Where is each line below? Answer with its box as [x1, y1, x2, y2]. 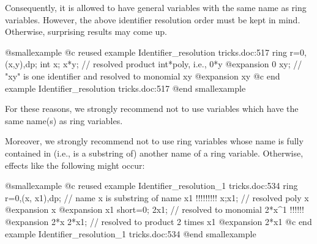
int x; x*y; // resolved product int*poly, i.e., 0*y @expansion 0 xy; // [40, 57, 302, 70]
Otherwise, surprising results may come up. [5, 25, 167, 38]
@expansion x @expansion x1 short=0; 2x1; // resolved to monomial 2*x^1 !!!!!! [5, 203, 304, 216]
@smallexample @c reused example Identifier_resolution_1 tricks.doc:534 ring [5, 179, 298, 192]
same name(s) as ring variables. [5, 114, 123, 127]
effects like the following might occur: [5, 158, 145, 171]
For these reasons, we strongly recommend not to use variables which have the [5, 102, 299, 115]
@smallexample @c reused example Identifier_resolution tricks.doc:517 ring [5, 45, 287, 58]
